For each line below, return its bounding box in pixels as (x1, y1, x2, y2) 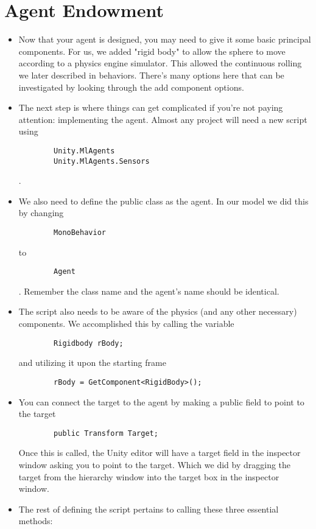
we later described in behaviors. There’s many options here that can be (18, 68, 284, 81)
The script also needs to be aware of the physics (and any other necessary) (18, 305, 297, 318)
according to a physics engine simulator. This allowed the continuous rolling (18, 57, 302, 69)
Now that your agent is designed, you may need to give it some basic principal (18, 33, 311, 46)
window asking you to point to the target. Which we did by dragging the (18, 458, 291, 471)
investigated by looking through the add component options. (18, 80, 244, 93)
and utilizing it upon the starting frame (18, 356, 166, 369)
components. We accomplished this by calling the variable (18, 317, 234, 330)
